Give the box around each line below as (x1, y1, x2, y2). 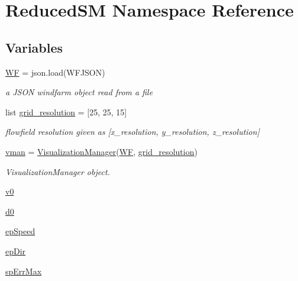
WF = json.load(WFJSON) (5, 66, 105, 78)
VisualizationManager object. (5, 165, 110, 177)
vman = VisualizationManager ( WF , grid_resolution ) (5, 145, 197, 157)
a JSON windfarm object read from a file (5, 86, 153, 98)
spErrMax (5, 264, 42, 277)
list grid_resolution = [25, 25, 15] (5, 105, 127, 118)
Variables (5, 38, 63, 56)
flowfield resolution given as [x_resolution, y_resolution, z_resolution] (5, 125, 260, 138)
